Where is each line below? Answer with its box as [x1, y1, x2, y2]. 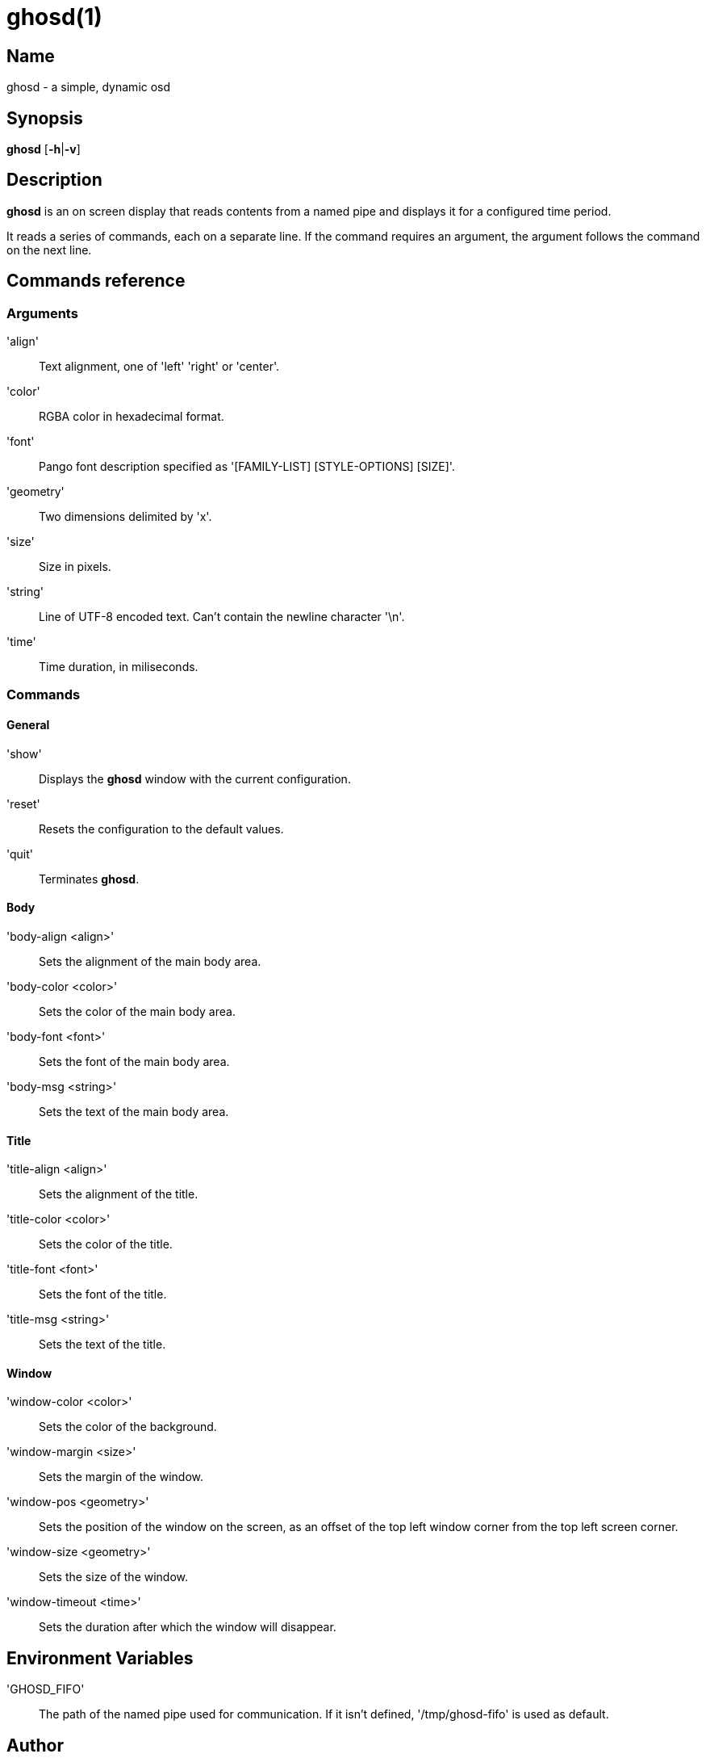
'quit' [6, 846, 34, 861]
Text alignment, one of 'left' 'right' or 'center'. [39, 359, 279, 374]
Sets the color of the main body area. [39, 1004, 236, 1018]
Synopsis [6, 107, 83, 128]
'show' [6, 746, 42, 761]
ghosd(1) [6, 3, 102, 31]
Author [6, 1735, 64, 1756]
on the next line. [6, 242, 92, 257]
